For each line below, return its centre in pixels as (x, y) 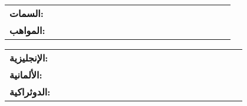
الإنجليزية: (29, 58)
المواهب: (27, 30)
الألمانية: (26, 75)
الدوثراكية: (30, 92)
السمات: (27, 13)
